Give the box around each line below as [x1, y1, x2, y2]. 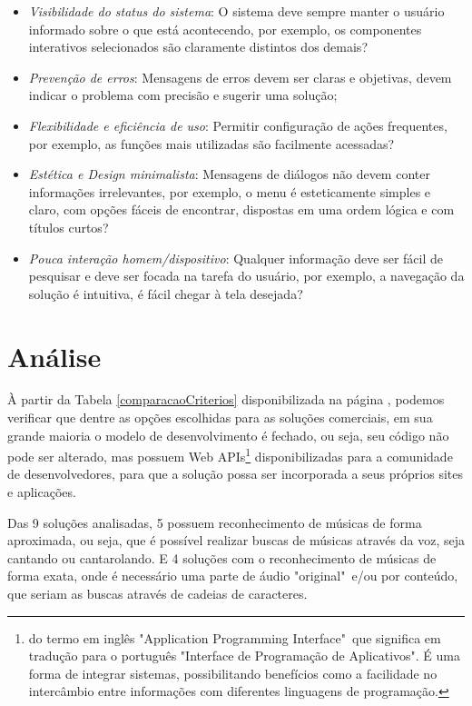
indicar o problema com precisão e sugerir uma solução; [28, 85, 338, 104]
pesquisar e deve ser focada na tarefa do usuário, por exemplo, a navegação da [28, 266, 465, 285]
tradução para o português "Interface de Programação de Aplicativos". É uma [28, 646, 460, 665]
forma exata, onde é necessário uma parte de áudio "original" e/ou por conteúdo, [7, 566, 458, 585]
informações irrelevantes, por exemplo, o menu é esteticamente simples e [28, 182, 431, 201]
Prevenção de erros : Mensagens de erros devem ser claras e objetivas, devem [28, 67, 452, 86]
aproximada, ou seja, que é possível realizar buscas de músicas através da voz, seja [7, 531, 465, 550]
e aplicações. [7, 482, 76, 502]
